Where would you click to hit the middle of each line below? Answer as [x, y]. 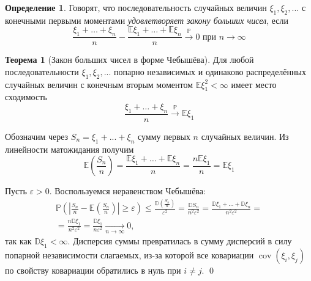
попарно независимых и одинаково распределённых [210, 71]
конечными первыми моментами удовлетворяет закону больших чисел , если [147, 20]
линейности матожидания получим [69, 149]
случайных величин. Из [245, 136]
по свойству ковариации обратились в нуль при [93, 270]
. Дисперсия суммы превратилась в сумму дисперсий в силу [180, 241]
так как [18, 241]
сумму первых [164, 136]
